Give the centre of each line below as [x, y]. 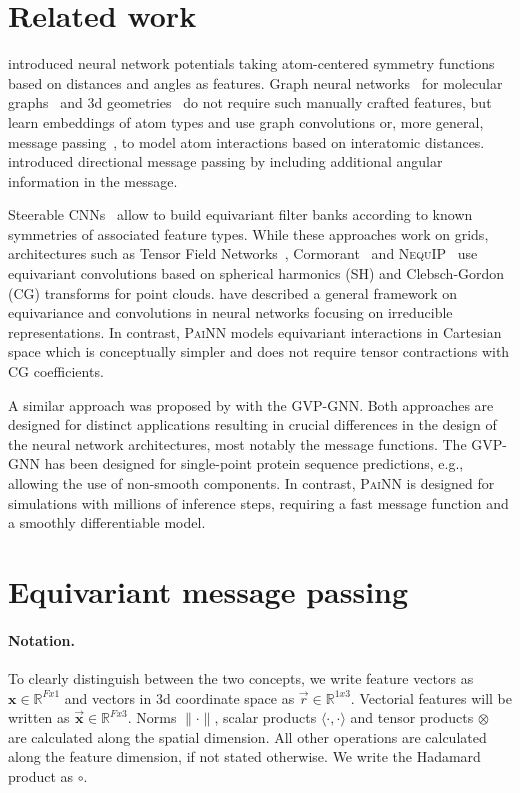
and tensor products [412, 717]
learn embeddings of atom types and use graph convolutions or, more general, [246, 121]
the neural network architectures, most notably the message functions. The [237, 443]
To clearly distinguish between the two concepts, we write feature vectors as [241, 677]
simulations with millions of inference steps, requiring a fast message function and [258, 502]
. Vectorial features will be [431, 697]
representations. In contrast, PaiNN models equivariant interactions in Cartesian [255, 331]
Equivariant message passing [208, 590]
